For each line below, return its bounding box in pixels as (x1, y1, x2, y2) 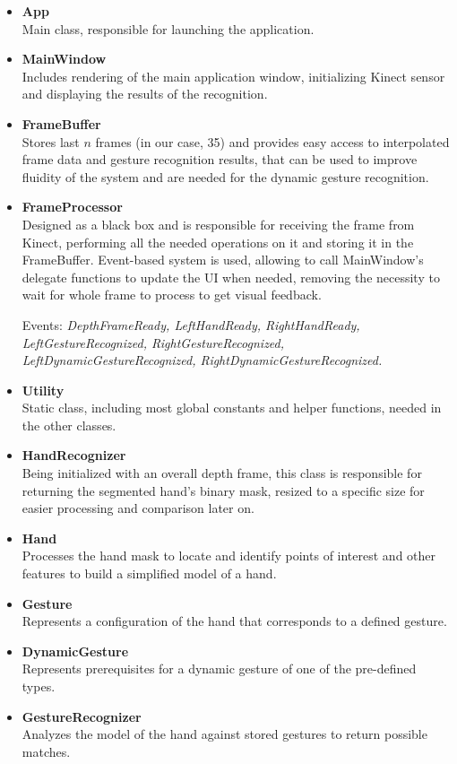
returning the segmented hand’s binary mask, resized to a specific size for (22, 481, 425, 499)
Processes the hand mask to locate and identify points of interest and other (22, 546, 436, 565)
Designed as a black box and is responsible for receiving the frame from (22, 214, 415, 233)
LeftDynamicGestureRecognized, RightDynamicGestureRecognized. (22, 351, 383, 369)
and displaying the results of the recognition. (22, 84, 268, 103)
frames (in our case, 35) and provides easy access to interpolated (95, 132, 450, 151)
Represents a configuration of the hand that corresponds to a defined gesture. (22, 612, 447, 630)
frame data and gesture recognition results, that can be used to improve (22, 150, 418, 169)
